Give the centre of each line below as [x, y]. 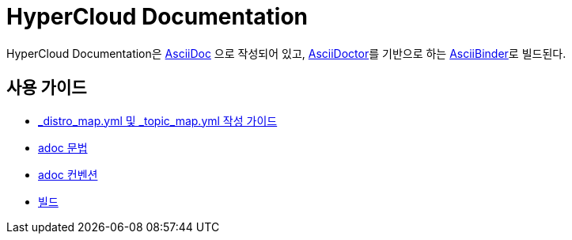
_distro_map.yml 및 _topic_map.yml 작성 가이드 [158, 120]
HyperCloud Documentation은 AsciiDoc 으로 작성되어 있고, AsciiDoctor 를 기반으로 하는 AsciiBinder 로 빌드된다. [286, 53]
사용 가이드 [47, 88]
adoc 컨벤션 [68, 174]
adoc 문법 [63, 147]
